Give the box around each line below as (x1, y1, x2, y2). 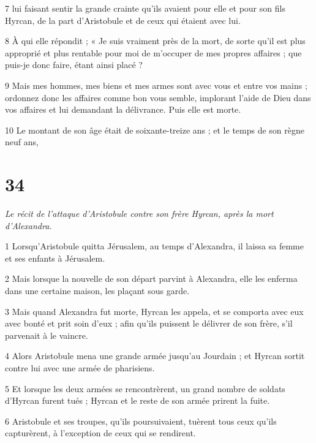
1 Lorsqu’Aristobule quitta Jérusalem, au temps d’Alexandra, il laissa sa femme (5, 240, 304, 252)
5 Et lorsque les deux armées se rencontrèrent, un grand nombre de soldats (5, 382, 285, 395)
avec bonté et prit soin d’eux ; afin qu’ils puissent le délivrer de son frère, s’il (5, 317, 293, 330)
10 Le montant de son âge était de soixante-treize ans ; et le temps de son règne (5, 123, 304, 136)
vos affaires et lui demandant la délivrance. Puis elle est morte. (5, 103, 241, 116)
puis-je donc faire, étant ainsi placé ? (5, 58, 143, 71)
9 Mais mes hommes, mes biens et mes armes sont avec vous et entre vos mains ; (5, 78, 307, 91)
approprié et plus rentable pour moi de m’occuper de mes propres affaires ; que (5, 46, 302, 59)
